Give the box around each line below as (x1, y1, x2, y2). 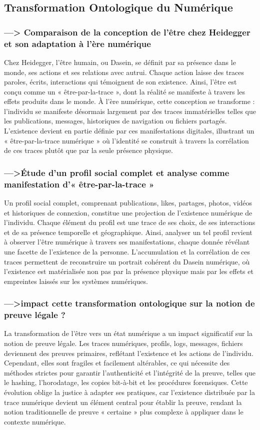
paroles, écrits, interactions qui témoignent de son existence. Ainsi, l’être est (4, 76, 237, 87)
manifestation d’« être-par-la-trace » (4, 177, 154, 190)
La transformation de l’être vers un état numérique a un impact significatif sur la (4, 328, 252, 338)
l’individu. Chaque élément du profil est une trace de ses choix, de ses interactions (4, 217, 255, 227)
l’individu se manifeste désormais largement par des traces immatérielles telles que (4, 105, 256, 116)
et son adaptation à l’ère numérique (4, 37, 151, 49)
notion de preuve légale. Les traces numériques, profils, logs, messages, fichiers (4, 338, 243, 348)
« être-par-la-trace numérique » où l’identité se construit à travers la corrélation (4, 135, 249, 145)
